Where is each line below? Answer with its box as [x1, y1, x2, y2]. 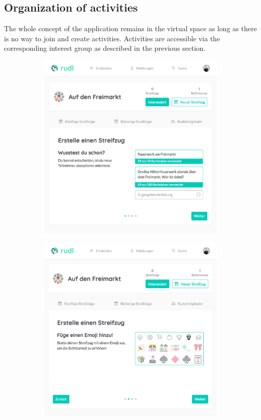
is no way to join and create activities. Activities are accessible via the [4, 33, 220, 43]
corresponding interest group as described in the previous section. [4, 43, 206, 53]
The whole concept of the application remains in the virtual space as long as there [4, 23, 257, 34]
